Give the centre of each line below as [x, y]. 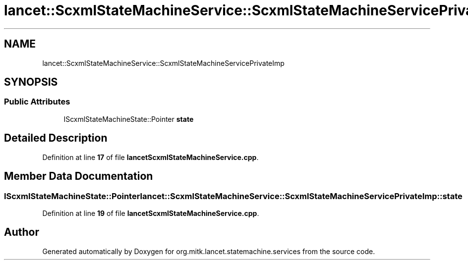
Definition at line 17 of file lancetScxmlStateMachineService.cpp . [150, 157]
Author [22, 232]
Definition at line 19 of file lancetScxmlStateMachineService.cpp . [151, 213]
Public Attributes [37, 102]
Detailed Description [56, 138]
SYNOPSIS [31, 82]
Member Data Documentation [79, 176]
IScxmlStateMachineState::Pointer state [129, 119]
